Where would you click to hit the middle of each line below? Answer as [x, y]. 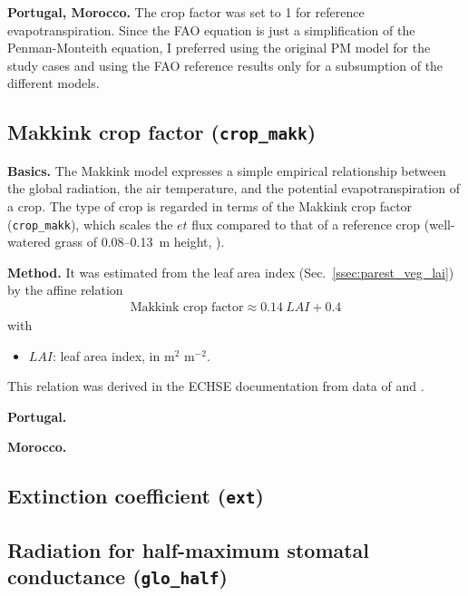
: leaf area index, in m [114, 355]
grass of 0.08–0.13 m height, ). [140, 242]
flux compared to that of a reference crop [306, 224]
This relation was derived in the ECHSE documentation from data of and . [216, 386]
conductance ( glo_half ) [117, 576]
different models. [54, 83]
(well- [439, 224]
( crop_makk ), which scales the [90, 224]
